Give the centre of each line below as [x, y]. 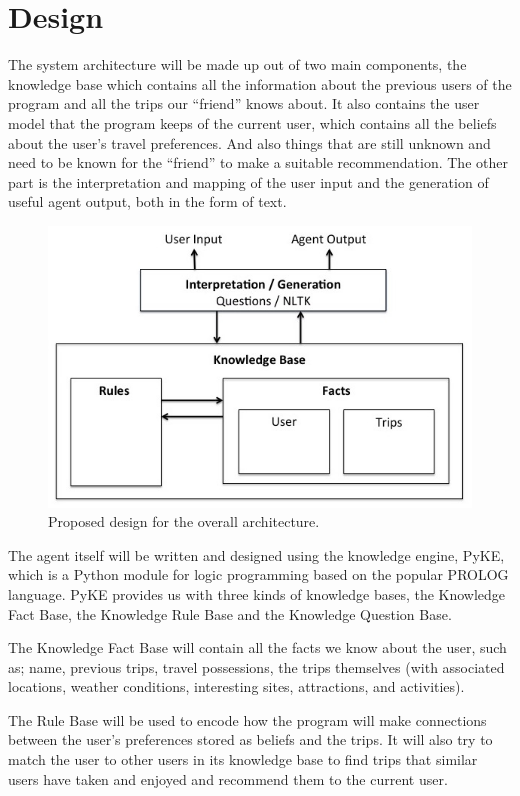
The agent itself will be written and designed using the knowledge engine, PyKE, [256, 554]
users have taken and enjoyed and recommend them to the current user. [228, 778]
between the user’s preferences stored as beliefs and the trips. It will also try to [250, 739]
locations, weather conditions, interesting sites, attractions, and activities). [236, 686]
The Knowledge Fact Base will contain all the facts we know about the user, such [257, 647]
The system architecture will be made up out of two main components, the [237, 64]
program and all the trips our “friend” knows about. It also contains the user [244, 103]
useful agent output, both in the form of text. [147, 201]
